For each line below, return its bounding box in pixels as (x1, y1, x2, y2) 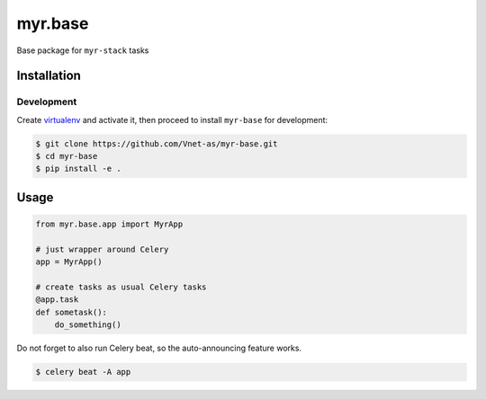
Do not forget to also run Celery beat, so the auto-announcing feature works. (16, 342, 301, 354)
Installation (16, 68, 81, 84)
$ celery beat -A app (35, 367, 131, 377)
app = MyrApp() (35, 257, 103, 267)
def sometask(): (35, 306, 108, 317)
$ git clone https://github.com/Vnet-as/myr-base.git (35, 138, 278, 148)
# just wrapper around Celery (35, 244, 169, 254)
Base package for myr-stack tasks (16, 45, 149, 56)
